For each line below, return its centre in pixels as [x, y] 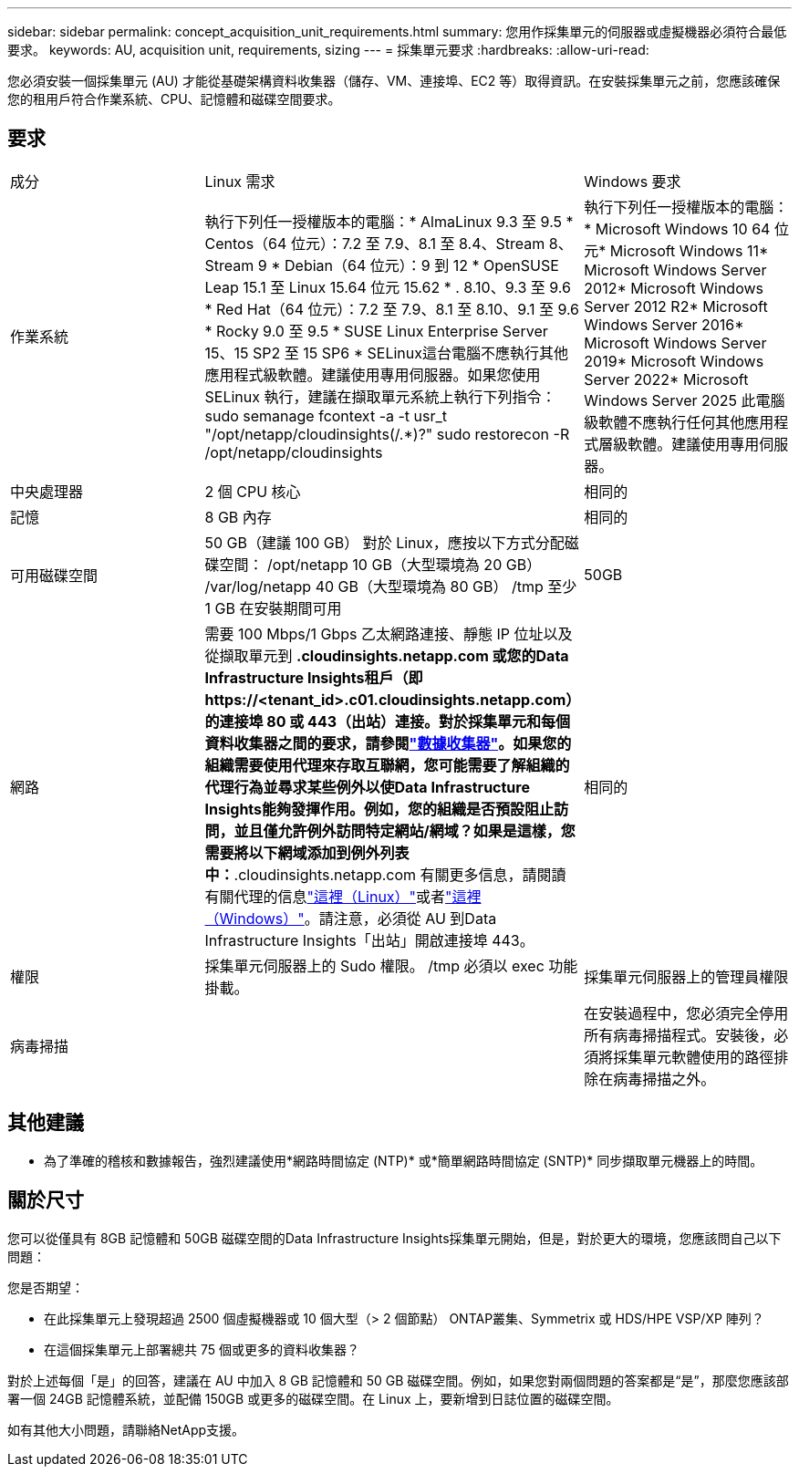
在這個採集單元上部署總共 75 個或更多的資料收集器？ [202, 1349]
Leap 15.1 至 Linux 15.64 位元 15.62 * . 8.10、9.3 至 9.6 [388, 287]
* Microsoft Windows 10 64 [677, 228]
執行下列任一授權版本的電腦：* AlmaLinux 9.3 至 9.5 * [389, 221]
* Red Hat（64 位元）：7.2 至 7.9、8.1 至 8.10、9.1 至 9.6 [392, 309]
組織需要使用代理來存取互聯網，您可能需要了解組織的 [387, 765]
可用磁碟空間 [54, 575]
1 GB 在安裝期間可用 [273, 608]
